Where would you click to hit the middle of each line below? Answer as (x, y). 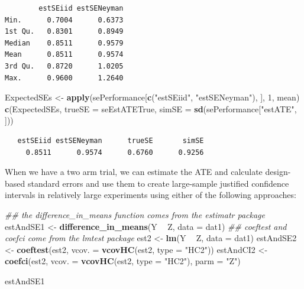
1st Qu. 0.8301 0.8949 (64, 32)
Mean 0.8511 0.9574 (64, 55)
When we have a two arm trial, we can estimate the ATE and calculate (134, 172)
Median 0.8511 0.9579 (64, 43)
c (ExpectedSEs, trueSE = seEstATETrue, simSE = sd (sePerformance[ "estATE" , (151, 108)
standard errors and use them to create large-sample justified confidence (158, 183)
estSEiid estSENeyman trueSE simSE (111, 140)
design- (278, 172)
